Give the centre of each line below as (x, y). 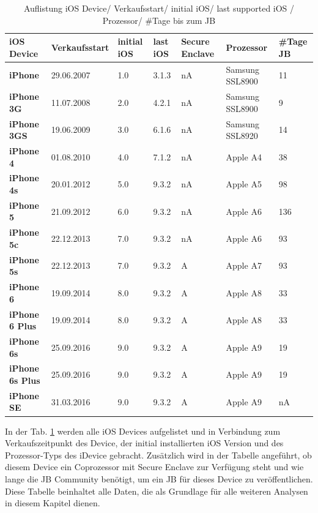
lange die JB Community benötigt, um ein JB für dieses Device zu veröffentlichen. (159, 478)
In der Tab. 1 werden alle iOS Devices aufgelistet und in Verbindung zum (143, 431)
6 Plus (23, 326)
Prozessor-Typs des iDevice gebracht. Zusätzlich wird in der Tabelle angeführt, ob (158, 455)
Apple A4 (244, 156)
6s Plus (25, 380)
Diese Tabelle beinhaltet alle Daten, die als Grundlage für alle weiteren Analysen (157, 491)
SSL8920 (242, 136)
